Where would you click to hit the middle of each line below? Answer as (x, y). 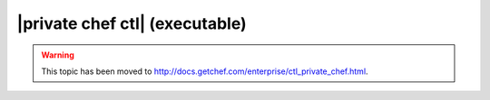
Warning (58, 55)
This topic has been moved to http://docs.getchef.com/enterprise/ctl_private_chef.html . (205, 71)
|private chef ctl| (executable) (132, 23)
